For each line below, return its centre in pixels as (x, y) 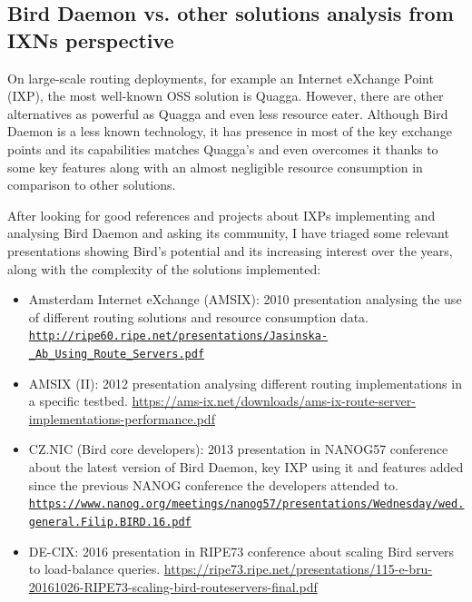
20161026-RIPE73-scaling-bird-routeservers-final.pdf (173, 586)
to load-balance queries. (94, 569)
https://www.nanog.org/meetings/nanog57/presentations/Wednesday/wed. (246, 504)
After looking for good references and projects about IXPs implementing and (221, 215)
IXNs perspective (91, 39)
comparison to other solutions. (92, 185)
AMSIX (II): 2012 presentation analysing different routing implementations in (245, 383)
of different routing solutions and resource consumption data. (199, 316)
